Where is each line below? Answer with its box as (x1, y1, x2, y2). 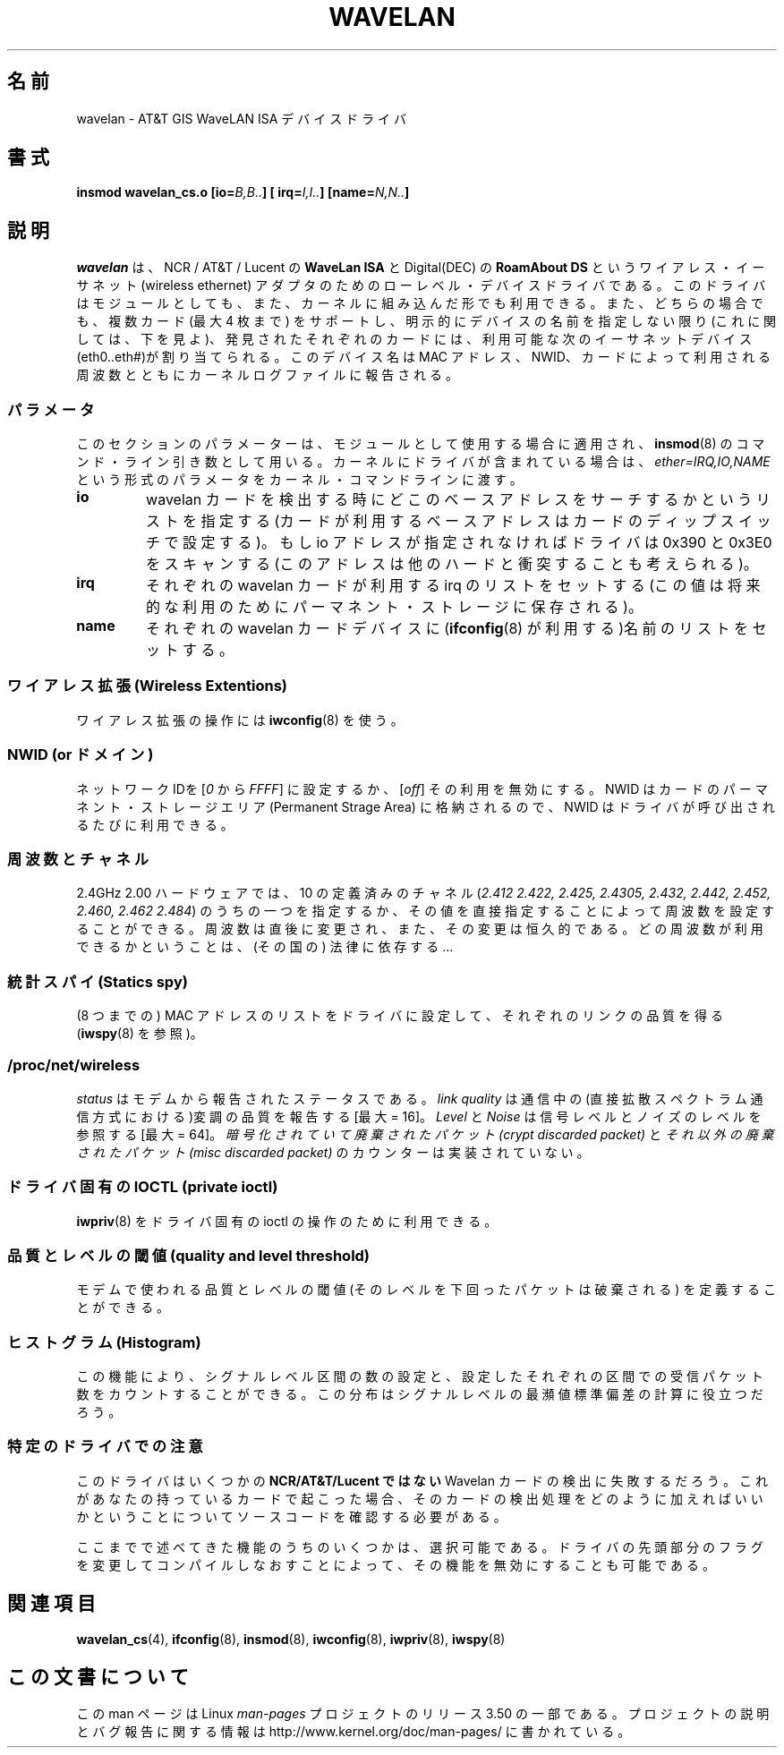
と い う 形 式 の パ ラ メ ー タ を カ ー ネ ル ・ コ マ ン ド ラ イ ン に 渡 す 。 (76, 472, 523, 488)
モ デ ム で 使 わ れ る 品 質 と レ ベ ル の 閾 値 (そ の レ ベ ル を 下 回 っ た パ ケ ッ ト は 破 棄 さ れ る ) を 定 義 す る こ (76, 1282, 776, 1298)
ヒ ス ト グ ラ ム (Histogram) (7, 1333, 201, 1351)
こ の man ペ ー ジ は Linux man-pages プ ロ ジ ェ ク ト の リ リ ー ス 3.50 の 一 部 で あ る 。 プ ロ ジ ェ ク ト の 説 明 (76, 1706, 770, 1722)
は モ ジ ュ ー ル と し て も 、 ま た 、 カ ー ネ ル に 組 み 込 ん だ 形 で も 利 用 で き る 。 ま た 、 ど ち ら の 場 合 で (76, 295, 763, 311)
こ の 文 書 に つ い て (7, 1666, 189, 1689)
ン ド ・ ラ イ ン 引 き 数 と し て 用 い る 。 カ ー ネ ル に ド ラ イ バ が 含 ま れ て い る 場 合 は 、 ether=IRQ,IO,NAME (76, 454, 771, 470)
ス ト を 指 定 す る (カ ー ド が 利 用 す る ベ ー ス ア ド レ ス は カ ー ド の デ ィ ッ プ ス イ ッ (146, 512, 771, 531)
